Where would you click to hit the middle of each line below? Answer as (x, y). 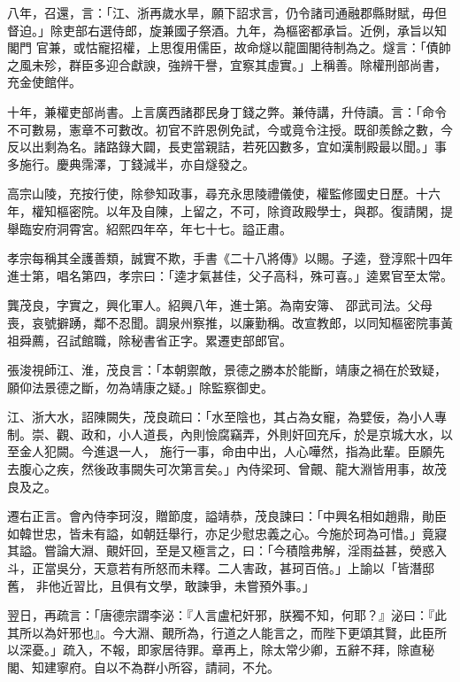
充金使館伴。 (44, 82)
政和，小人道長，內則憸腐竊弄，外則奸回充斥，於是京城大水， (261, 434)
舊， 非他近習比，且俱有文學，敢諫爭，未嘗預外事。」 (161, 585)
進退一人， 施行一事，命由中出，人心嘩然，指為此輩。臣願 (263, 451)
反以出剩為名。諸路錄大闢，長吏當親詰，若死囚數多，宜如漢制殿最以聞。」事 (227, 147)
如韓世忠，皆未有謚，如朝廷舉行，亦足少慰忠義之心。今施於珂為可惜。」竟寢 (227, 533)
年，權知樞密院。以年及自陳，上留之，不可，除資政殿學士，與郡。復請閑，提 (230, 210)
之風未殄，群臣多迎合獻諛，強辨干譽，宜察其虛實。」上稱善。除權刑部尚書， (227, 64)
